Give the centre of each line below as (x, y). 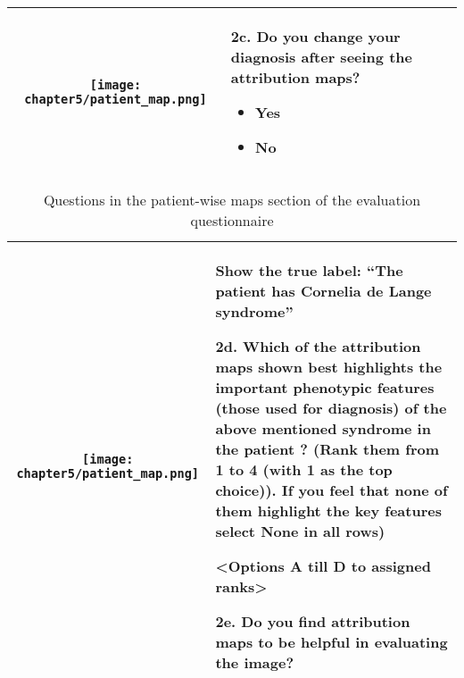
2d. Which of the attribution (318, 346)
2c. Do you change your (315, 36)
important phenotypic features (325, 387)
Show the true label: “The (309, 270)
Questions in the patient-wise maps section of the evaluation (232, 200)
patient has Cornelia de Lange (323, 291)
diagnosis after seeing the (321, 57)
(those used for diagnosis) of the (331, 408)
